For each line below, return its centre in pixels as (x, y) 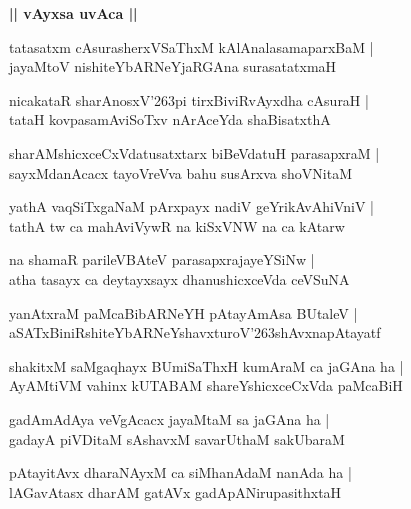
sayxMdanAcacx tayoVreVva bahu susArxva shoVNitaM (181, 172)
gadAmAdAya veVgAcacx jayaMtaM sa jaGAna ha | (169, 418)
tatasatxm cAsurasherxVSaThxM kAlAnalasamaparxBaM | (191, 46)
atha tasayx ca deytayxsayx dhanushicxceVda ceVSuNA (179, 278)
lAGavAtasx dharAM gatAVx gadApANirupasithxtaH (175, 491)
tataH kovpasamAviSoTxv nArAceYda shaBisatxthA (170, 119)
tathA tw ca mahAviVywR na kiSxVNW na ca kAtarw (177, 225)
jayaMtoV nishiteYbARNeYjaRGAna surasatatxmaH (173, 66)
